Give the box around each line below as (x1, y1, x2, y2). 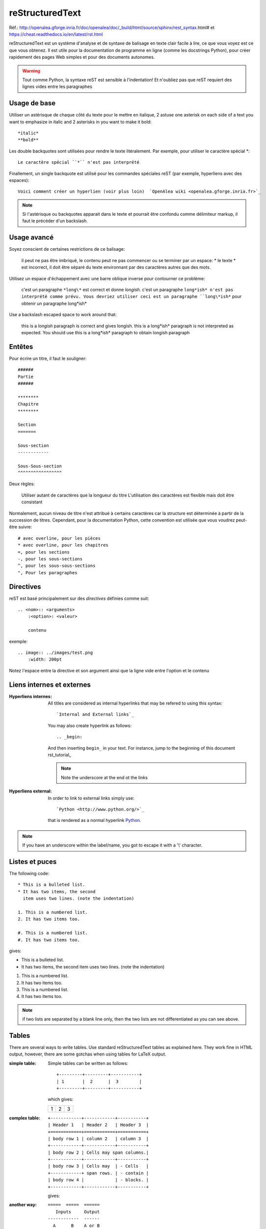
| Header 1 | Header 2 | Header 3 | (48, 1122, 149, 1128)
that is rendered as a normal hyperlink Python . (48, 818, 141, 823)
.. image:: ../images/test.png (18, 650, 93, 655)
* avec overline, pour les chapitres (18, 542, 109, 548)
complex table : (9, 1115, 40, 1121)
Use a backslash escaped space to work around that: (9, 312, 117, 318)
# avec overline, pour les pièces (18, 535, 101, 541)
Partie (18, 374, 34, 380)
